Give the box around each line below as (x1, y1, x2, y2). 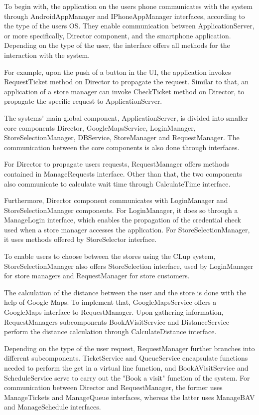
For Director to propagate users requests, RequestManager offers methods (4, 159, 229, 169)
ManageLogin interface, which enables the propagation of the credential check (4, 214, 241, 225)
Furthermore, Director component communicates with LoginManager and (4, 195, 228, 206)
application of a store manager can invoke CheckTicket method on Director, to (4, 86, 245, 96)
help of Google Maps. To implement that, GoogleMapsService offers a (4, 297, 217, 307)
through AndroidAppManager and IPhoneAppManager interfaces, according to (4, 10, 245, 21)
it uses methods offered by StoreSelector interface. (4, 234, 157, 244)
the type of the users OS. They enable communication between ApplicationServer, (4, 20, 255, 31)
